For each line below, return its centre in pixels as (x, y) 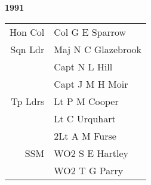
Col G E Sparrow (90, 32)
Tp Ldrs (28, 101)
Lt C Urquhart (85, 118)
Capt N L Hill (83, 66)
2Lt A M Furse (85, 135)
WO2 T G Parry (89, 170)
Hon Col (27, 32)
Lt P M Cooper (86, 101)
